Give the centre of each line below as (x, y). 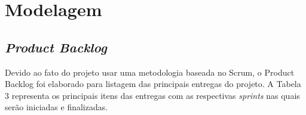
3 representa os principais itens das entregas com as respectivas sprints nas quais (152, 95)
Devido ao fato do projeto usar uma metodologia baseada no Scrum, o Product (150, 72)
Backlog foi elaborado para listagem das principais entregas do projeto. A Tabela (153, 84)
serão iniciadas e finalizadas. (56, 107)
